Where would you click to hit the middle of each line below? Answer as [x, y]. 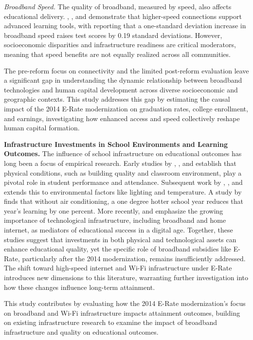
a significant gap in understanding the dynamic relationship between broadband [123, 80]
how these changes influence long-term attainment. [80, 287]
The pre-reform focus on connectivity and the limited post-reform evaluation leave [126, 70]
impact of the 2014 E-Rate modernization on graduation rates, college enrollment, [126, 108]
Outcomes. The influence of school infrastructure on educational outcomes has [123, 153]
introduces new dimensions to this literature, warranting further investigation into [126, 277]
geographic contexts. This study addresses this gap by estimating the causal [117, 99]
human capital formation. [42, 128]
